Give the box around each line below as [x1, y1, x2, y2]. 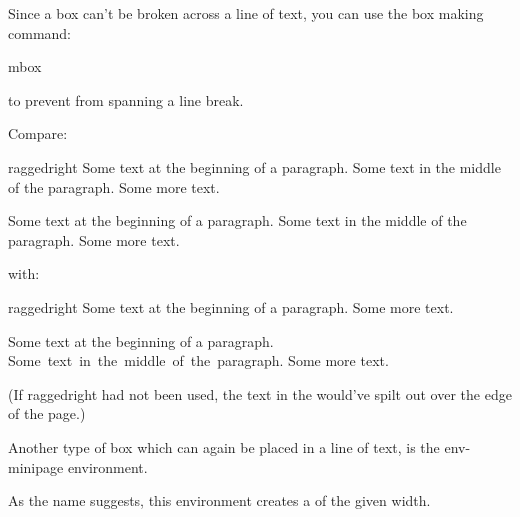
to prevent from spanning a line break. [8, 89, 244, 110]
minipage [8, 456, 64, 477]
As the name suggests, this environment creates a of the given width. [8, 490, 431, 511]
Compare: [8, 123, 68, 144]
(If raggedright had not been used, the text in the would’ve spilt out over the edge [8, 383, 512, 404]
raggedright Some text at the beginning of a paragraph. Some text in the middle [8, 156, 501, 177]
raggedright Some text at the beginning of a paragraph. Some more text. [8, 296, 454, 317]
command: [8, 22, 71, 43]
